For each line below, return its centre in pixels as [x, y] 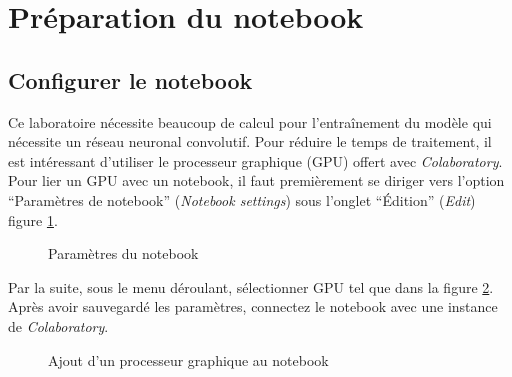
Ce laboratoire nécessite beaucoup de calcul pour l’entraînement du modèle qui [250, 121]
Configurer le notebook [130, 79]
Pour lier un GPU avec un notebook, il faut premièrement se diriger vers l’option [256, 180]
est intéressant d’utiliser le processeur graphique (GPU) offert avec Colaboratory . [255, 160]
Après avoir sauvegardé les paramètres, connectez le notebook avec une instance [253, 306]
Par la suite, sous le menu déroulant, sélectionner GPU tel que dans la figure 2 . [251, 286]
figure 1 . [33, 219]
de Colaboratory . [58, 325]
